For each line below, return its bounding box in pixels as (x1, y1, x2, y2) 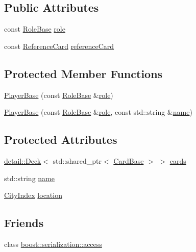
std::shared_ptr (53, 155, 102, 166)
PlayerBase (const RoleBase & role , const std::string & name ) (4, 107, 192, 117)
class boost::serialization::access (4, 238, 102, 249)
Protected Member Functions (4, 65, 163, 81)
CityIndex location (4, 190, 62, 200)
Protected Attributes (4, 132, 117, 147)
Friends (4, 215, 44, 231)
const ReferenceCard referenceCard (4, 40, 114, 51)
